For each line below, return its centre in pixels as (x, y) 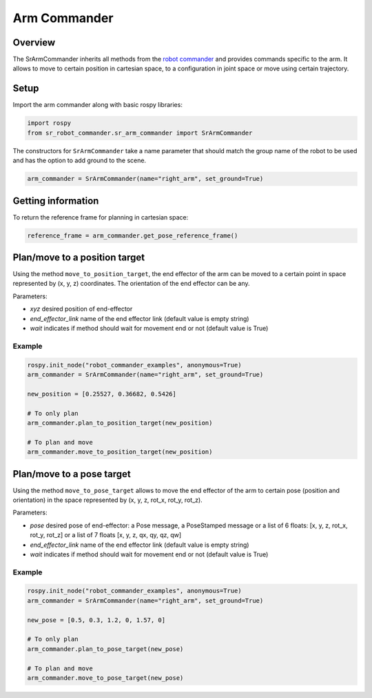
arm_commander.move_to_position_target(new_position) (120, 452)
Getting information (56, 201)
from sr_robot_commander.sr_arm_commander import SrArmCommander (140, 133)
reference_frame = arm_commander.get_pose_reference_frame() (133, 235)
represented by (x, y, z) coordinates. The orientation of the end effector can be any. (132, 284)
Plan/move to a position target (79, 257)
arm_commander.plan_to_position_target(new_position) (120, 423)
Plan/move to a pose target (72, 474)
